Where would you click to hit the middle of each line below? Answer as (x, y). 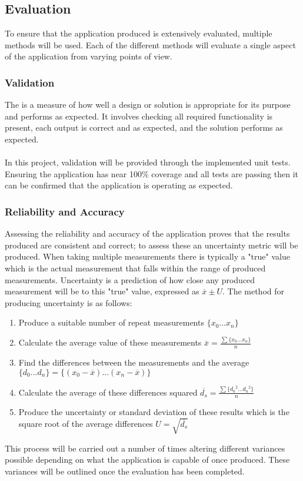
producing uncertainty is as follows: (69, 302)
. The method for (253, 291)
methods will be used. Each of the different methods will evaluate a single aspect (150, 44)
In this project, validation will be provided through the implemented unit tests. (148, 162)
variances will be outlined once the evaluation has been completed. (125, 471)
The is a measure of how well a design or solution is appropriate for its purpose (148, 105)
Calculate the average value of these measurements (110, 342)
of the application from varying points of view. (89, 56)
